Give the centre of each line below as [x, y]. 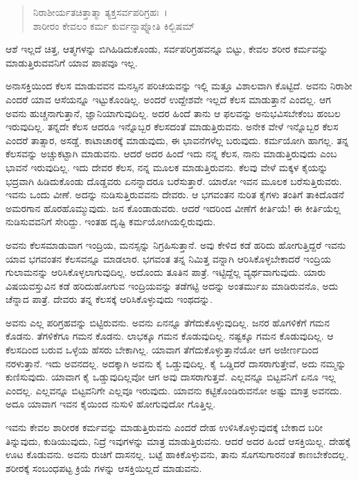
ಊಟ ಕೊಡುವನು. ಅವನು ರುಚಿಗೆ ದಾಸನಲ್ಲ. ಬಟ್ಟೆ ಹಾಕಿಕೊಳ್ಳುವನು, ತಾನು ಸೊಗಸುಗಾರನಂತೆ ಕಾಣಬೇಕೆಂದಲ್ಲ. [177, 454]
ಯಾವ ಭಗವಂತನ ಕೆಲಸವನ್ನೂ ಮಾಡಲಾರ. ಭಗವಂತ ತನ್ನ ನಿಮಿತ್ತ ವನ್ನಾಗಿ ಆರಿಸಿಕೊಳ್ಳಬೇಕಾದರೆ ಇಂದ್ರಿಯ [168, 258]
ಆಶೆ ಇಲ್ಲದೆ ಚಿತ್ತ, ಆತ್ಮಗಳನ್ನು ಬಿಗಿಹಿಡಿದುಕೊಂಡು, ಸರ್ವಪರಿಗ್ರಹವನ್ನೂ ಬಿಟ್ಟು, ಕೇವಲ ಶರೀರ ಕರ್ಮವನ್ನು [167, 49]
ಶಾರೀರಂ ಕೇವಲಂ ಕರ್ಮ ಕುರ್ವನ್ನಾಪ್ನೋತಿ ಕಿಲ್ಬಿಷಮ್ [114, 25]
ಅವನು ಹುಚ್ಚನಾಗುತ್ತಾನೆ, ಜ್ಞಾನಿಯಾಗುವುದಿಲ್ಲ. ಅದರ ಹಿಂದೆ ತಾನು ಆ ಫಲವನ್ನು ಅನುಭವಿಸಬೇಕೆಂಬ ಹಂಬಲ [173, 113]
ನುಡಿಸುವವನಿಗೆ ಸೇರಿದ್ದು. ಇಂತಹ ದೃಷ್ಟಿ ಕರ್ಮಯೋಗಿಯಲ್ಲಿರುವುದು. [111, 221]
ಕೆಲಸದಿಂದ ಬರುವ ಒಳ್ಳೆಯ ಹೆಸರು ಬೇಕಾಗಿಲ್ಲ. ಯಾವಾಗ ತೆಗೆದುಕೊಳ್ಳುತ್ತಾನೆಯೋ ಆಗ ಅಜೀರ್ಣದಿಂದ [162, 350]
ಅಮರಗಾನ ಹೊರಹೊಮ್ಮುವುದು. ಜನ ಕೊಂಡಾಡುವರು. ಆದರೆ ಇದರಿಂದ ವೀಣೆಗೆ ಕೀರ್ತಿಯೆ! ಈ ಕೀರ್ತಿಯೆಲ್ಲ [173, 208]
